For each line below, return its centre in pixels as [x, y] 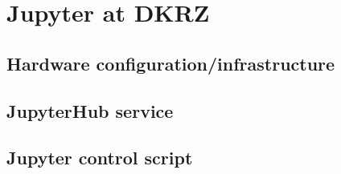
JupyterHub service [90, 110]
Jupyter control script [100, 158]
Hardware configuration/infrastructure [171, 63]
